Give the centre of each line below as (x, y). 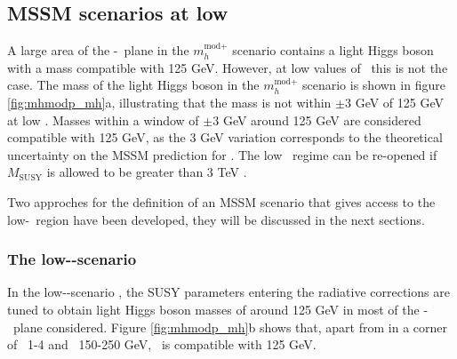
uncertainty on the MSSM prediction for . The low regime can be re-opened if (222, 154)
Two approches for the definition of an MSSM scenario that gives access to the (221, 201)
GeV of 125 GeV (400, 102)
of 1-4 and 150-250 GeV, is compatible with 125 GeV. (162, 344)
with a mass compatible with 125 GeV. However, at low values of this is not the (228, 67)
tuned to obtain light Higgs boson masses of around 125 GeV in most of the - (218, 309)
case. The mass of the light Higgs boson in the (133, 85)
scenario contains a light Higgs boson (333, 50)
